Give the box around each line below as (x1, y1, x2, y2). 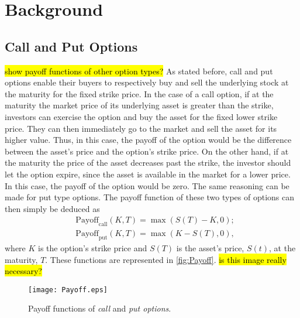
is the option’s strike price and (38, 241, 147, 254)
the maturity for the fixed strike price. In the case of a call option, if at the (5, 87, 274, 100)
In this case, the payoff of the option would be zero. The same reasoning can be (5, 179, 289, 192)
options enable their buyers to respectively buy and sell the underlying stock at (5, 76, 289, 88)
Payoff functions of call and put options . (28, 302, 171, 314)
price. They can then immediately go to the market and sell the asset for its (5, 122, 277, 134)
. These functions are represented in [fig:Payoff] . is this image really (45, 253, 287, 265)
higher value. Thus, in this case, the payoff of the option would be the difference (5, 134, 292, 146)
